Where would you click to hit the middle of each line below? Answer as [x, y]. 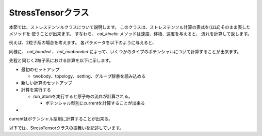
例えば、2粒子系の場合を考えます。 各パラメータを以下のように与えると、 [83, 43]
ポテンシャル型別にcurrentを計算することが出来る [95, 103]
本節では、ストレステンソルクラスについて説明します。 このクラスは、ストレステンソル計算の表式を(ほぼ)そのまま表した [130, 27]
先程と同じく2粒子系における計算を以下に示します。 [61, 60]
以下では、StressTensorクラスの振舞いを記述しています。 [66, 128]
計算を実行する [36, 90]
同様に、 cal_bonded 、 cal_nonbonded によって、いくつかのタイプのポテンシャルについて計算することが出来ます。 [125, 51]
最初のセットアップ [40, 69]
